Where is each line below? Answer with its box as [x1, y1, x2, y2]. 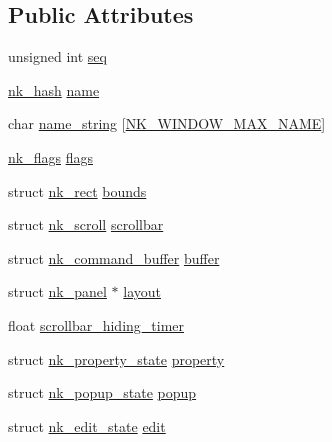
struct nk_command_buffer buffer [8, 247, 220, 268]
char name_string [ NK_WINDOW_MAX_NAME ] [8, 113, 326, 134]
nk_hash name [8, 79, 100, 100]
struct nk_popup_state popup [8, 382, 197, 403]
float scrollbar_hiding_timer [8, 314, 185, 335]
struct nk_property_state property [8, 348, 225, 369]
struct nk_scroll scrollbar [8, 214, 164, 235]
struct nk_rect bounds [8, 180, 147, 201]
